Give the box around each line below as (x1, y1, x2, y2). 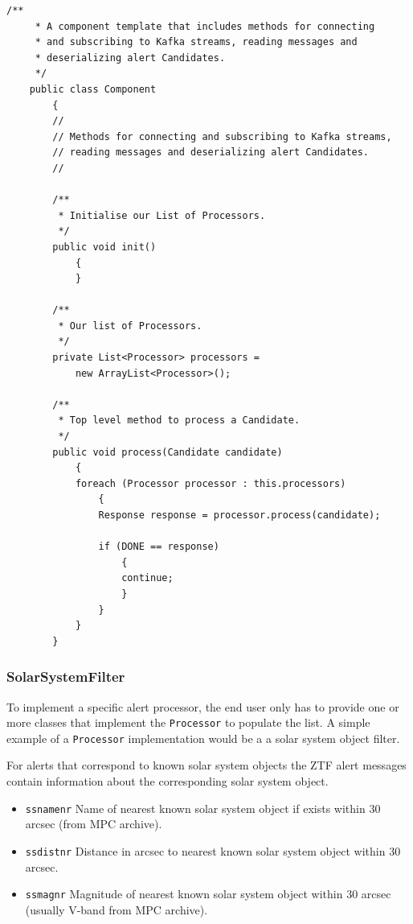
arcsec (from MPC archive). (25, 815, 162, 832)
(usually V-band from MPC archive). (25, 901, 208, 918)
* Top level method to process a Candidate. (58, 415, 301, 427)
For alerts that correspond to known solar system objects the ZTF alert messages (6, 757, 407, 773)
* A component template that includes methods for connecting (35, 20, 375, 32)
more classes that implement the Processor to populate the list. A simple (6, 714, 370, 731)
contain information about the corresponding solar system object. (6, 773, 329, 790)
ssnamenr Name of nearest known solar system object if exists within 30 (25, 799, 381, 816)
